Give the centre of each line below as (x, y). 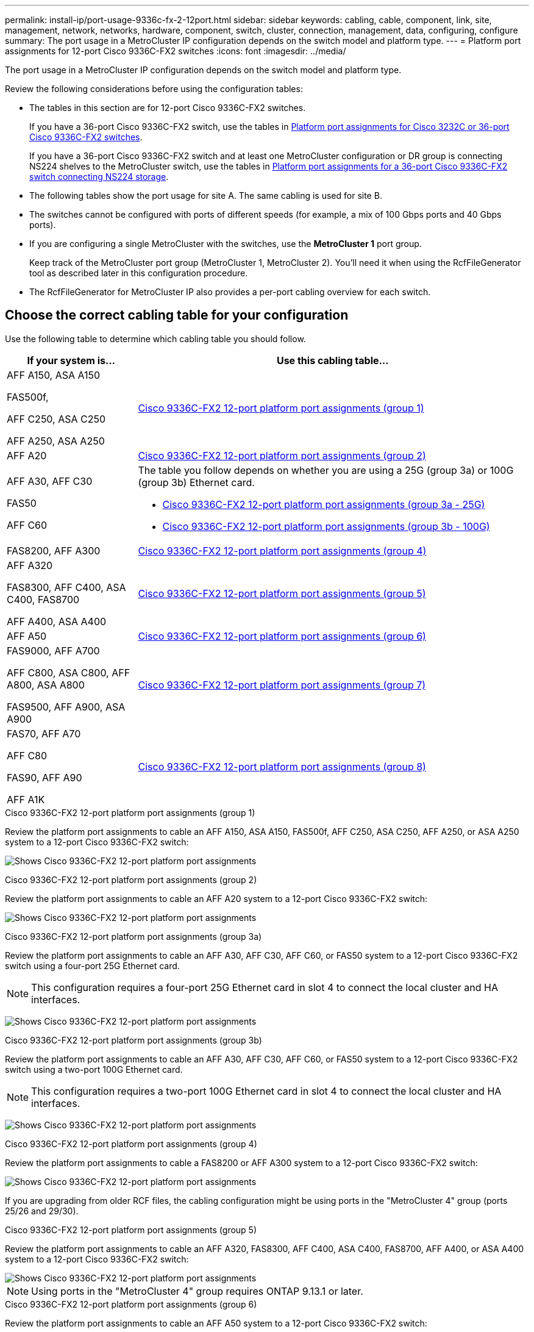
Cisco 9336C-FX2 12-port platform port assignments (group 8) (282, 766)
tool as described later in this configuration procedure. (139, 273)
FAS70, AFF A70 (44, 733)
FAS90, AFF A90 (44, 777)
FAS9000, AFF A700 (53, 650)
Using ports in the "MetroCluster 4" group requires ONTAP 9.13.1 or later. (197, 1291)
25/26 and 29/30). (42, 1211)
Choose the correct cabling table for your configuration (177, 315)
